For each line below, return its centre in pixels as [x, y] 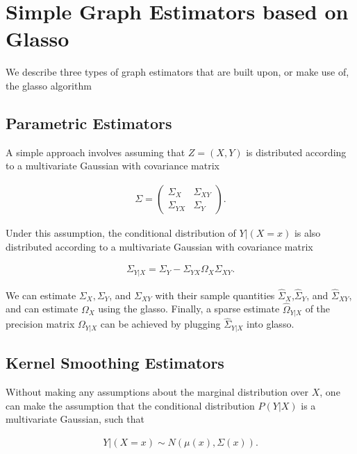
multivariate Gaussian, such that [75, 419]
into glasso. [271, 324]
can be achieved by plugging [160, 324]
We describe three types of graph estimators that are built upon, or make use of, [177, 72]
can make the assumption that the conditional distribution [130, 405]
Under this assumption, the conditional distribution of [121, 232]
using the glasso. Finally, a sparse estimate [189, 309]
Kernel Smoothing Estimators [115, 363]
